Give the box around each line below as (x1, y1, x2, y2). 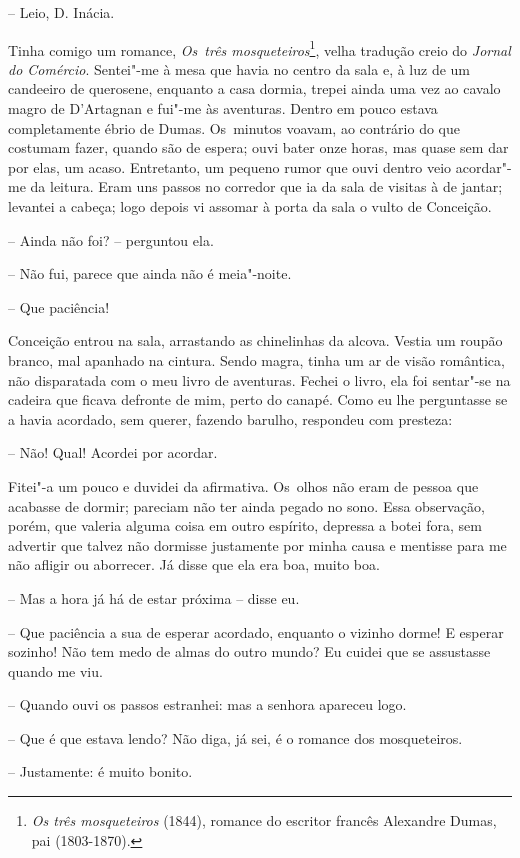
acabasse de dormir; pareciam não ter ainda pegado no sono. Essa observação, (8, 495, 485, 516)
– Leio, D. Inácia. (8, 2, 115, 22)
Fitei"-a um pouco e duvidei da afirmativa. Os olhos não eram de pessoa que (8, 475, 479, 496)
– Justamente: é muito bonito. (8, 761, 193, 782)
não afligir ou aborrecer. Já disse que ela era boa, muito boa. (8, 554, 380, 575)
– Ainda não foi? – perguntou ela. (8, 229, 214, 250)
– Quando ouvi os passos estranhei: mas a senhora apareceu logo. (8, 694, 407, 715)
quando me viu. (8, 660, 103, 681)
